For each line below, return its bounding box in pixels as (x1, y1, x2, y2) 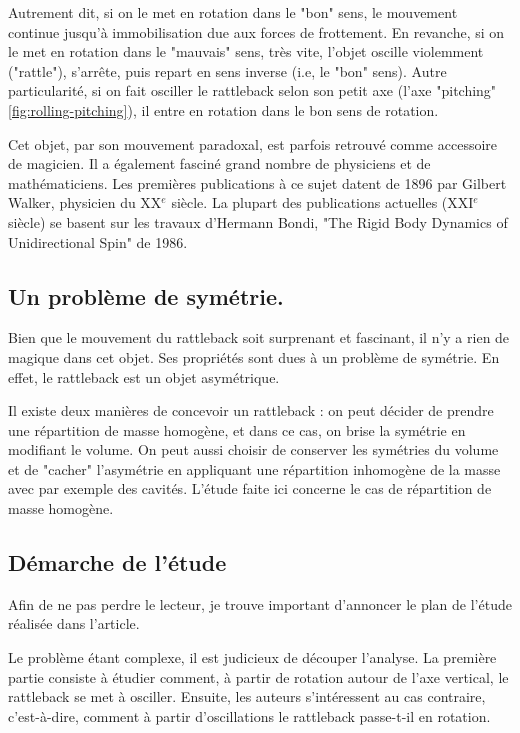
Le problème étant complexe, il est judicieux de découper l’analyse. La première (8, 647, 497, 668)
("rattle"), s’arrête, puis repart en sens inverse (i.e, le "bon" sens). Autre (8, 60, 447, 81)
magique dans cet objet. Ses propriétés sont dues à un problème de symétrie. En (8, 346, 500, 367)
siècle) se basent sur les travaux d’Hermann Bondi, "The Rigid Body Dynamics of (8, 211, 508, 232)
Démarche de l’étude (8, 547, 227, 578)
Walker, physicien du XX (8, 192, 162, 213)
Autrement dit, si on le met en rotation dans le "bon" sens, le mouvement (8, 2, 458, 22)
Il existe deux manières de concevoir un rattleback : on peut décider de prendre (8, 400, 494, 421)
